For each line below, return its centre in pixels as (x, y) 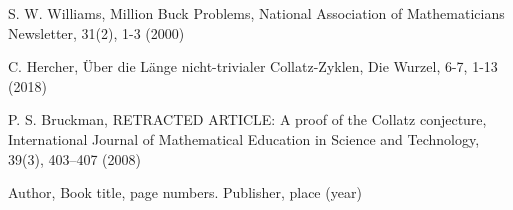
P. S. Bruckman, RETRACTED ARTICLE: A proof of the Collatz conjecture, (247, 119)
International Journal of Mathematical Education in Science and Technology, (244, 138)
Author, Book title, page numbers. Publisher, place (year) (185, 192)
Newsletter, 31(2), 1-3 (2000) (96, 32)
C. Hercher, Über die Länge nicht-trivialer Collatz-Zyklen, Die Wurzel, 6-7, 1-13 (253, 66)
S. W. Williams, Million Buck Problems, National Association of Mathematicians (256, 13)
